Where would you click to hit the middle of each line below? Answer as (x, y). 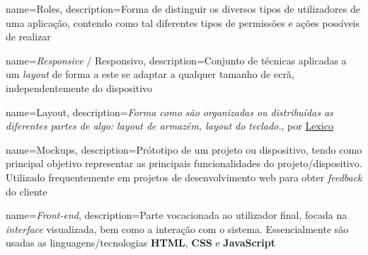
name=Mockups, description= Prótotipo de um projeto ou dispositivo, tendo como (184, 149)
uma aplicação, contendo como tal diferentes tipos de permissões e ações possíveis (183, 22)
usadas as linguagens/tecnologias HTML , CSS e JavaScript (140, 243)
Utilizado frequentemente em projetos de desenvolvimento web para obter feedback (184, 177)
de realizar (28, 36)
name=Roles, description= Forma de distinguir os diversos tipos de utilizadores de (183, 8)
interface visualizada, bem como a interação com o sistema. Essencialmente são (177, 228)
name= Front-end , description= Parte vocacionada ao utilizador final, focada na (177, 215)
